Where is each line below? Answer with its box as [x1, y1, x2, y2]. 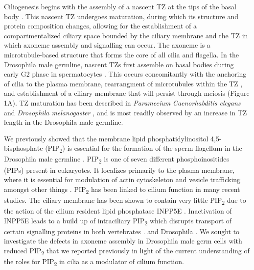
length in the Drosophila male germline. [4, 117, 123, 127]
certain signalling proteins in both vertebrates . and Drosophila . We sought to [4, 226, 240, 236]
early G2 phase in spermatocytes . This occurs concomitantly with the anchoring [4, 69, 247, 79]
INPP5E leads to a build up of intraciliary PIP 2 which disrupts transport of [4, 215, 232, 227]
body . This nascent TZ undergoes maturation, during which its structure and [4, 11, 238, 21]
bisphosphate [4, 143, 43, 153]
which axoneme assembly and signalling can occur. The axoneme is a [4, 40, 210, 50]
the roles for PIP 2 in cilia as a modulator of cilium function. [4, 256, 184, 268]
